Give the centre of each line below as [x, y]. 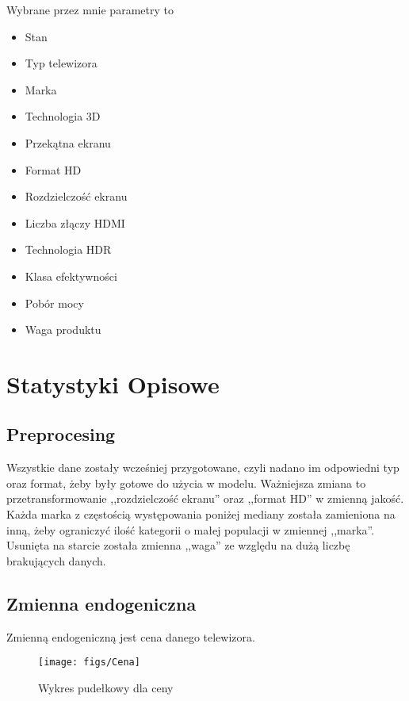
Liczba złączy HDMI [75, 222]
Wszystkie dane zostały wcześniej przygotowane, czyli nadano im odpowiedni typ [203, 467]
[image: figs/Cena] [89, 663]
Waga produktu [63, 329]
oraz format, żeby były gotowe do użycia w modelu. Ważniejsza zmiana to [186, 483]
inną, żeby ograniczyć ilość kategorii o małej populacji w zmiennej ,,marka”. [191, 529]
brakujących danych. [56, 560]
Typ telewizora [61, 63]
